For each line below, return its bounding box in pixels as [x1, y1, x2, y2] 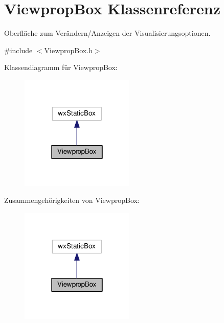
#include [4, 44, 33, 55]
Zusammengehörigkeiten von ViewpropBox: [4, 195, 140, 205]
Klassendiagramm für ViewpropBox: [4, 62, 118, 73]
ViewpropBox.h [44, 44, 93, 55]
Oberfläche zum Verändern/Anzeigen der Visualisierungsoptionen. [4, 28, 211, 38]
